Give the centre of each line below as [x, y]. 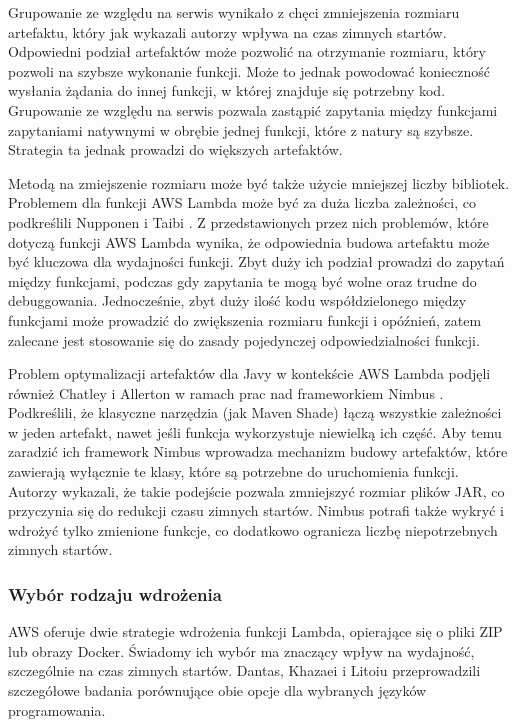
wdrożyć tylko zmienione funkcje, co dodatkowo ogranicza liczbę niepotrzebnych [253, 529]
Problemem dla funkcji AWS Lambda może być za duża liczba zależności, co [242, 202]
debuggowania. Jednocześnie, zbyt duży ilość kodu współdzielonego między [237, 300]
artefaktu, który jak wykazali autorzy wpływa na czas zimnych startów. [227, 31]
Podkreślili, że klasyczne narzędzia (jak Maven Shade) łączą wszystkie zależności [255, 412]
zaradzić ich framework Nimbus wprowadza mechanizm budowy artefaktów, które [258, 451]
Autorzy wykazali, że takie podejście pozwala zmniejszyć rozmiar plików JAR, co [256, 490]
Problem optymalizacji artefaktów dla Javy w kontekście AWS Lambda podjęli [249, 373]
